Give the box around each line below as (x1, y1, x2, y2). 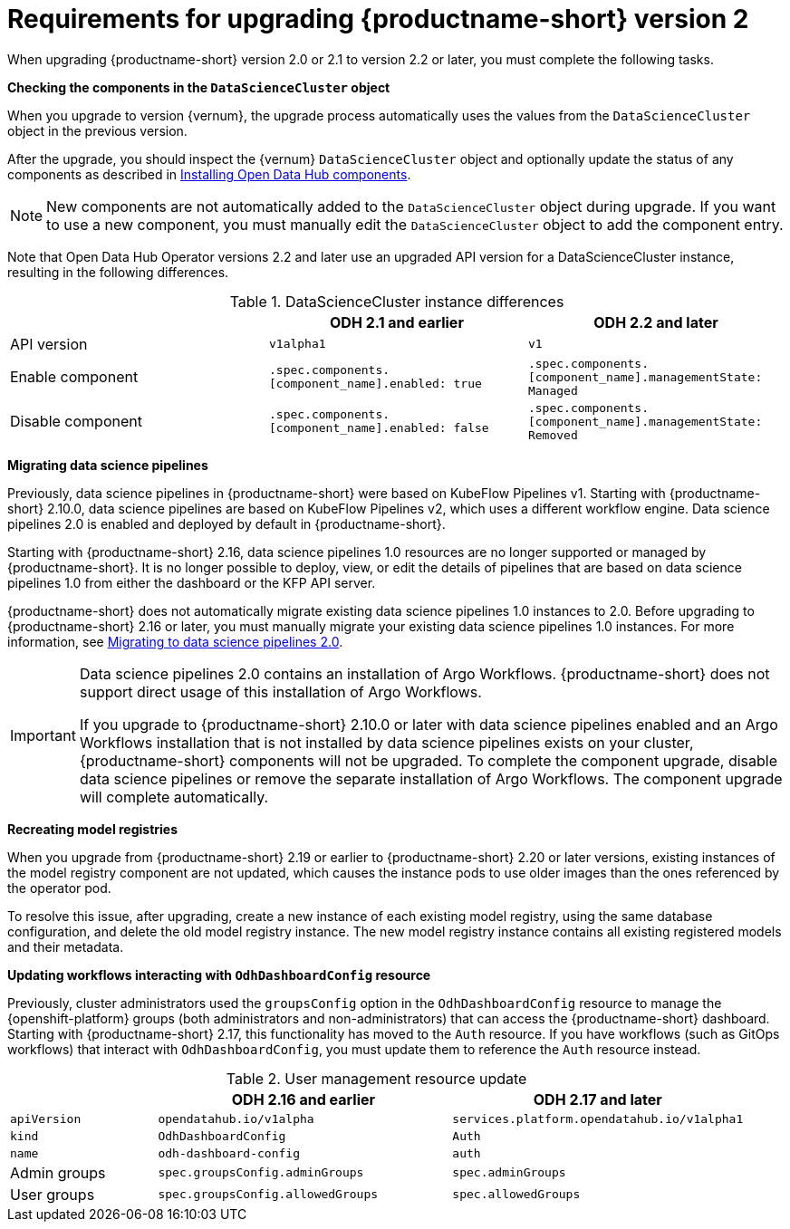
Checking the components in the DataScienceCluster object (7, 79, 390, 95)
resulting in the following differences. (7, 264, 229, 280)
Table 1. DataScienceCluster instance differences (229, 292, 564, 311)
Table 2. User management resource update (226, 1069, 527, 1088)
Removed (527, 427, 578, 442)
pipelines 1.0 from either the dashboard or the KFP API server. (7, 574, 376, 590)
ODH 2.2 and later (593, 312, 718, 331)
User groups (10, 1185, 95, 1204)
